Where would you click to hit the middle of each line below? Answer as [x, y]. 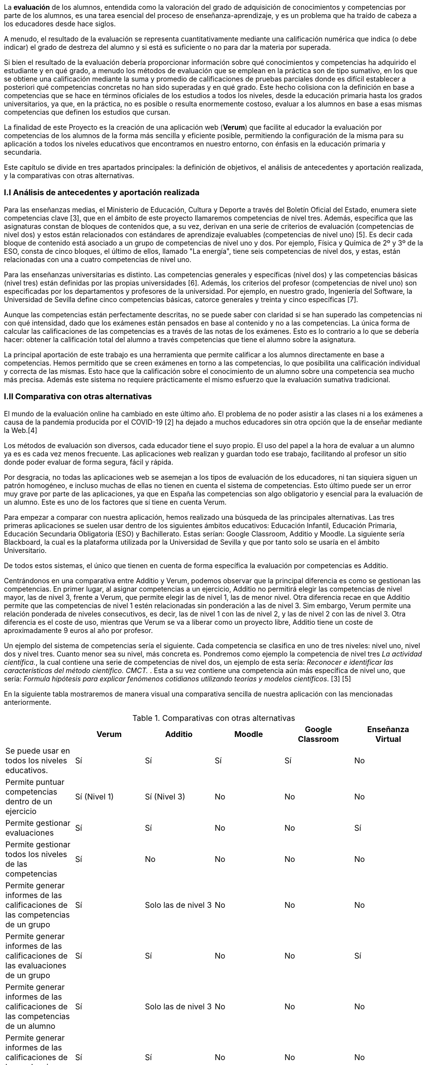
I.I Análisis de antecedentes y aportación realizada [102, 193]
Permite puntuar [35, 782]
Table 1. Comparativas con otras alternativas [214, 718]
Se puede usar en [38, 750]
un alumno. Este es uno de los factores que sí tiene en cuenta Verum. [115, 502]
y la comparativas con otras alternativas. [69, 175]
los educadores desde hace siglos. [60, 24]
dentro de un [29, 801]
